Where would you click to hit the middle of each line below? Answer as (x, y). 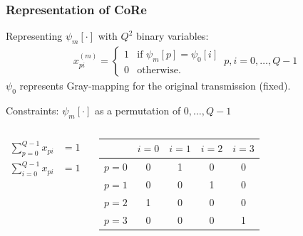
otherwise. (159, 70)
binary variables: (172, 36)
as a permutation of (138, 110)
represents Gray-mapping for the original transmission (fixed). (155, 86)
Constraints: (32, 110)
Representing (34, 36)
